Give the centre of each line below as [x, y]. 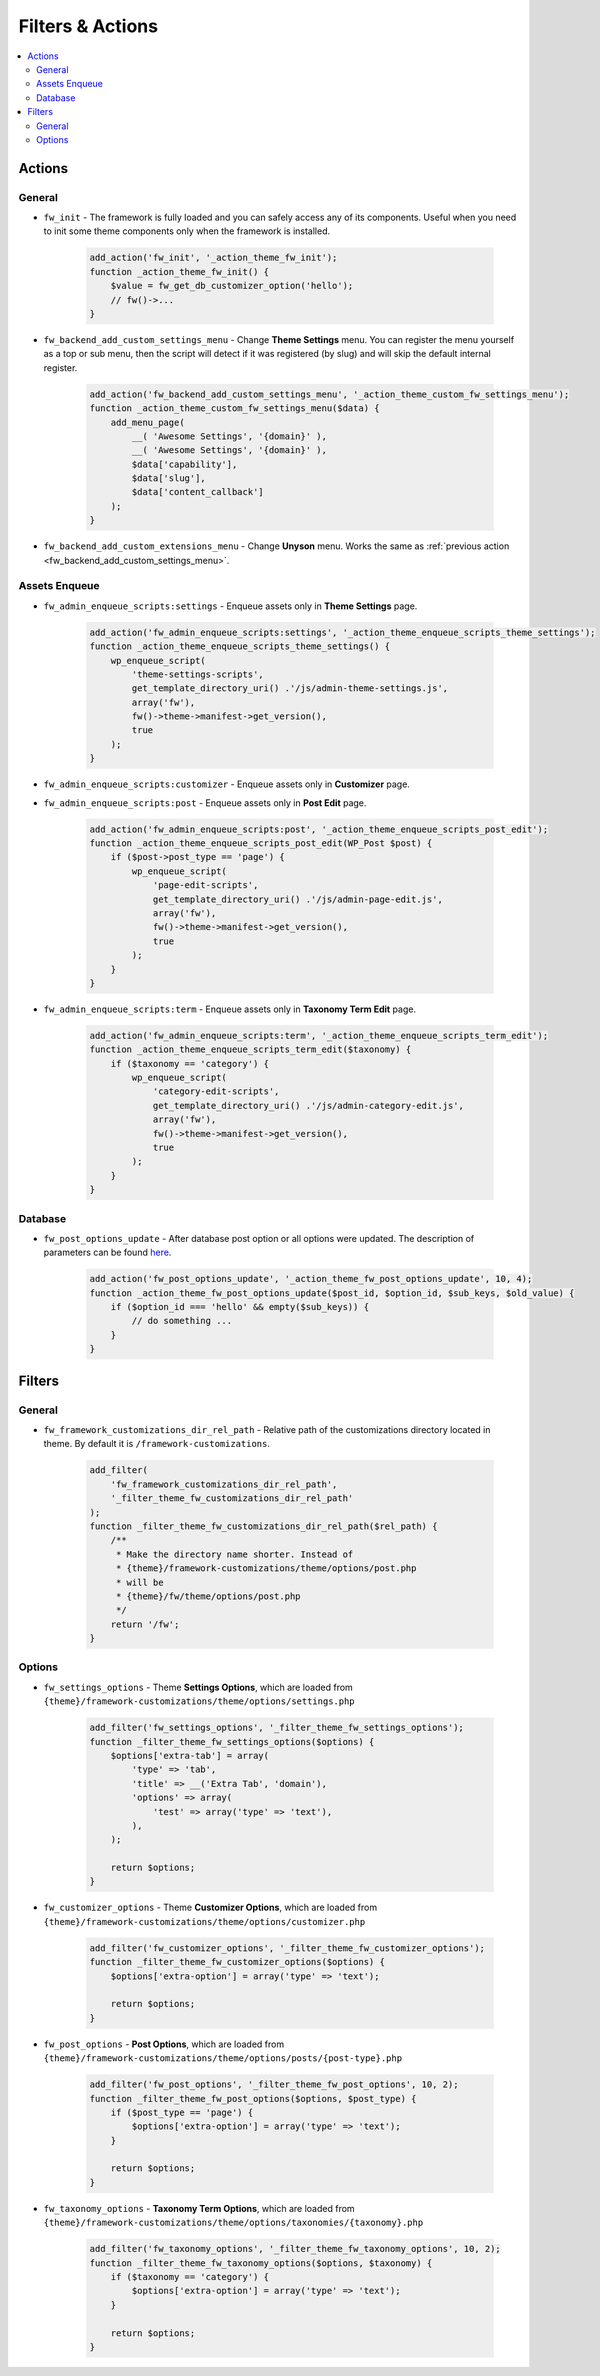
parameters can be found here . [107, 1252]
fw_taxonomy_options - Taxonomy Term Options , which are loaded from [199, 2208]
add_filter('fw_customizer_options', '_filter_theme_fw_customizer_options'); [287, 1948]
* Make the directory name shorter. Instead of [234, 1554]
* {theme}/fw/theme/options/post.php [208, 1596]
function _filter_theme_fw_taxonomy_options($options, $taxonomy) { [261, 2263]
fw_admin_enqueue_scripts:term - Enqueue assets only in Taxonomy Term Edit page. [230, 1009]
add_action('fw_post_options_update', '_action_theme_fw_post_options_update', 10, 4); [311, 1279]
